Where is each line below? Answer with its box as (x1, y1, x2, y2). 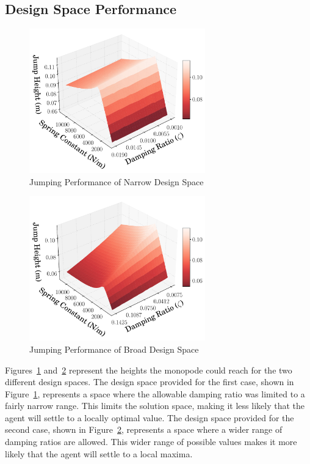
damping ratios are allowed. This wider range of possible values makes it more (5, 435, 297, 448)
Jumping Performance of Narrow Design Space (29, 175, 204, 188)
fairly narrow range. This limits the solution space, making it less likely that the (5, 399, 305, 412)
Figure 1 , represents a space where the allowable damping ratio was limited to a (5, 387, 305, 400)
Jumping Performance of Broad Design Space (29, 342, 199, 355)
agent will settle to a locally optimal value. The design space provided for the (5, 411, 294, 424)
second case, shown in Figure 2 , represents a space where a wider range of (5, 423, 283, 436)
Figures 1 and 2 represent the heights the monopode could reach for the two (5, 363, 292, 376)
